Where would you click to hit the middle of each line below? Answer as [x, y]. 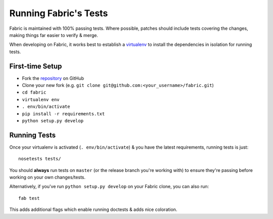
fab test [29, 198]
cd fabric [34, 93]
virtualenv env [41, 99]
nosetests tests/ [40, 159]
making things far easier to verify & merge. [54, 35]
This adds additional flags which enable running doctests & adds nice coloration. [93, 209]
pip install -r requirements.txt [63, 114]
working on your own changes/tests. [48, 178]
